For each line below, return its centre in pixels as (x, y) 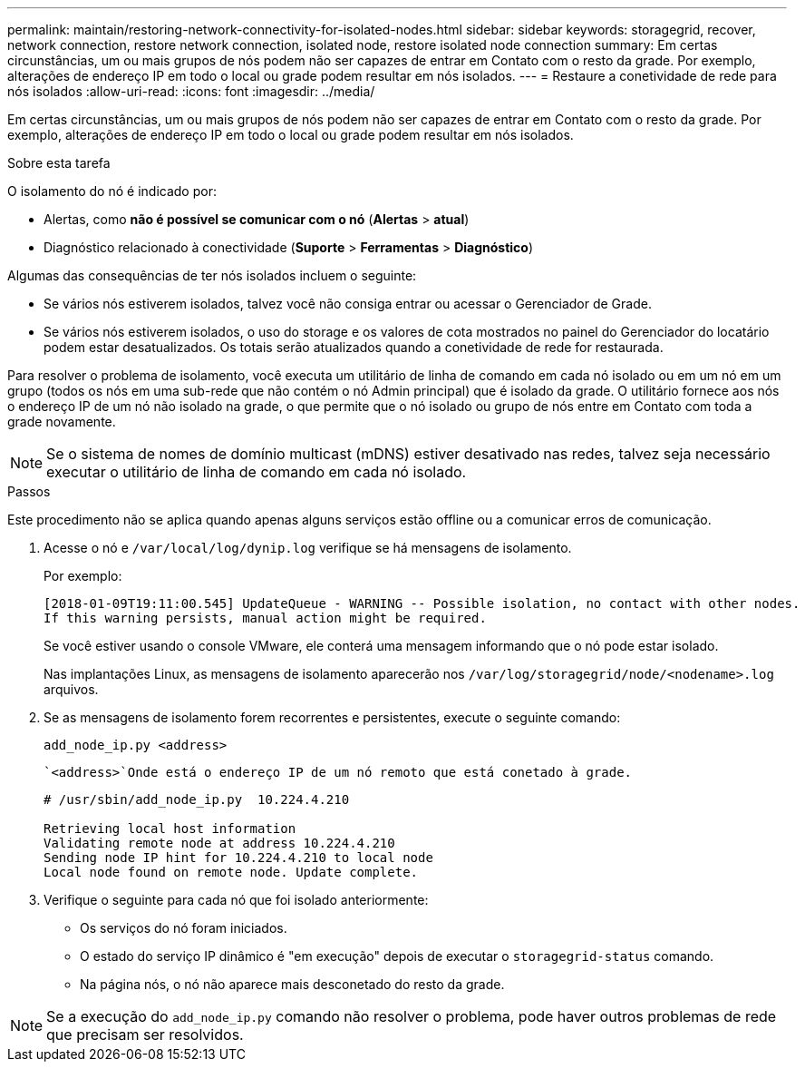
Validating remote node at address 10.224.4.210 (219, 843)
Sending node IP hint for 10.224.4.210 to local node (238, 858)
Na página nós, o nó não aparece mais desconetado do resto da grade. (292, 984)
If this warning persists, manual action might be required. (265, 618)
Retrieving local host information (170, 829)
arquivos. (71, 689)
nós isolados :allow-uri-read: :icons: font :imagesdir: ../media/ (191, 91)
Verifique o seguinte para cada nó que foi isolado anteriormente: (236, 900)
